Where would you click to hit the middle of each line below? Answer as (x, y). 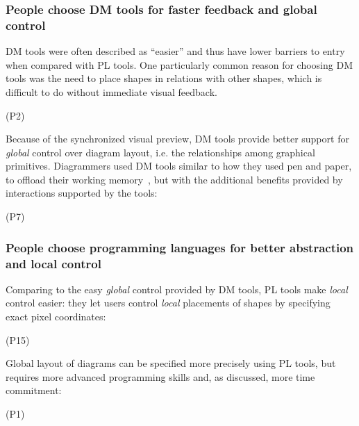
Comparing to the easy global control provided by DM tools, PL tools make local (177, 289)
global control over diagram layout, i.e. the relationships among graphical (160, 152)
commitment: (34, 390)
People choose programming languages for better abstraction (180, 247)
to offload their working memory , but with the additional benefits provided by (174, 179)
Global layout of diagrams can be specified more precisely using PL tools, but (171, 363)
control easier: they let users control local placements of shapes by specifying (168, 303)
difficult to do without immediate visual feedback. (111, 91)
